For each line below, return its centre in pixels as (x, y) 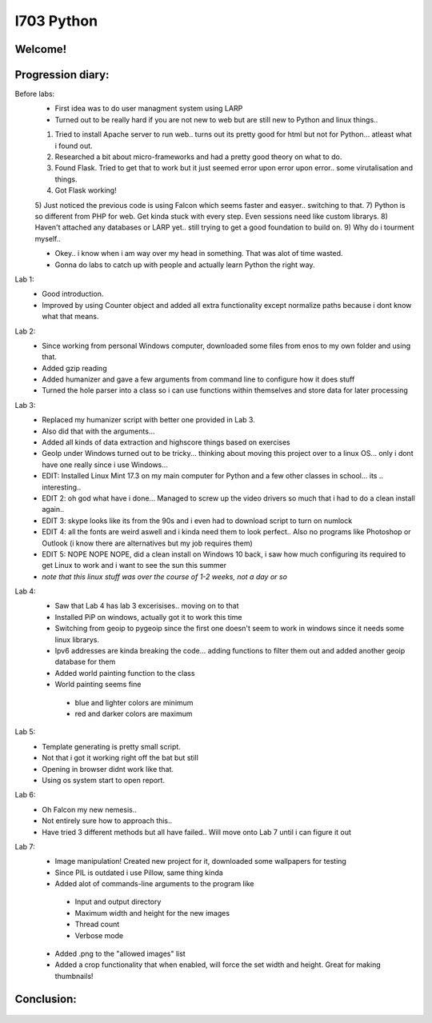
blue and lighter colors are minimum (134, 702)
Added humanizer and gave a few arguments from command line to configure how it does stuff (198, 379)
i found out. (74, 146)
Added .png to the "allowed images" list (120, 954)
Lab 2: (25, 331)
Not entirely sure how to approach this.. (107, 821)
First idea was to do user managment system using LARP (149, 109)
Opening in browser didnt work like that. (108, 769)
